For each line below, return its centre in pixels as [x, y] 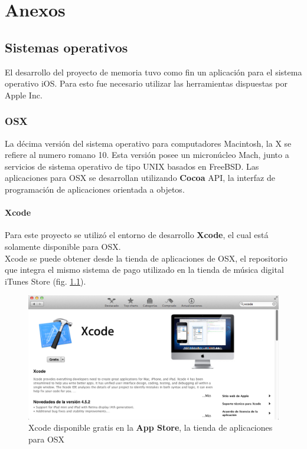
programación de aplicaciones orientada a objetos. [95, 189]
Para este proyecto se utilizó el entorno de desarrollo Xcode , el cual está [137, 235]
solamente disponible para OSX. [63, 246]
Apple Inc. [24, 95]
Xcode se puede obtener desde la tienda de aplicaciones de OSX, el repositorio [146, 258]
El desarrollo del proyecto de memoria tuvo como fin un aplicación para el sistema [153, 72]
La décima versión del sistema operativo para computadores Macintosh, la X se [148, 143]
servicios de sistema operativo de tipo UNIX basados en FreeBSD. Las [132, 166]
